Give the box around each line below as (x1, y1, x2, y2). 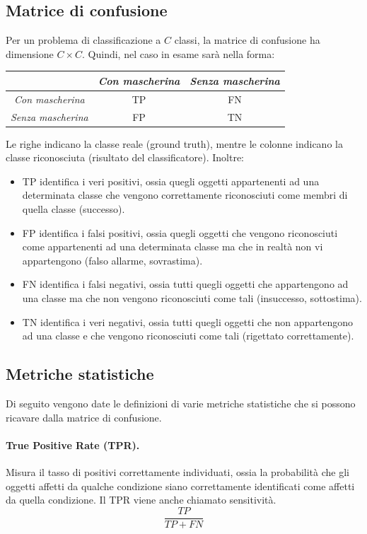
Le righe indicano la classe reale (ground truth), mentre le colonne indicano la (6, 136, 343, 151)
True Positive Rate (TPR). (6, 437, 140, 452)
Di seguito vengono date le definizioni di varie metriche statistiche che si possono (6, 396, 356, 410)
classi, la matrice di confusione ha (174, 33, 320, 47)
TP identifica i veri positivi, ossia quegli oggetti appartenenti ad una (22, 173, 320, 188)
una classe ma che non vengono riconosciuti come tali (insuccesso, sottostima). (22, 291, 362, 306)
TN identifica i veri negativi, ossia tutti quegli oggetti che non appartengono (22, 314, 354, 329)
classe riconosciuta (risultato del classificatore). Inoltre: (6, 150, 244, 165)
